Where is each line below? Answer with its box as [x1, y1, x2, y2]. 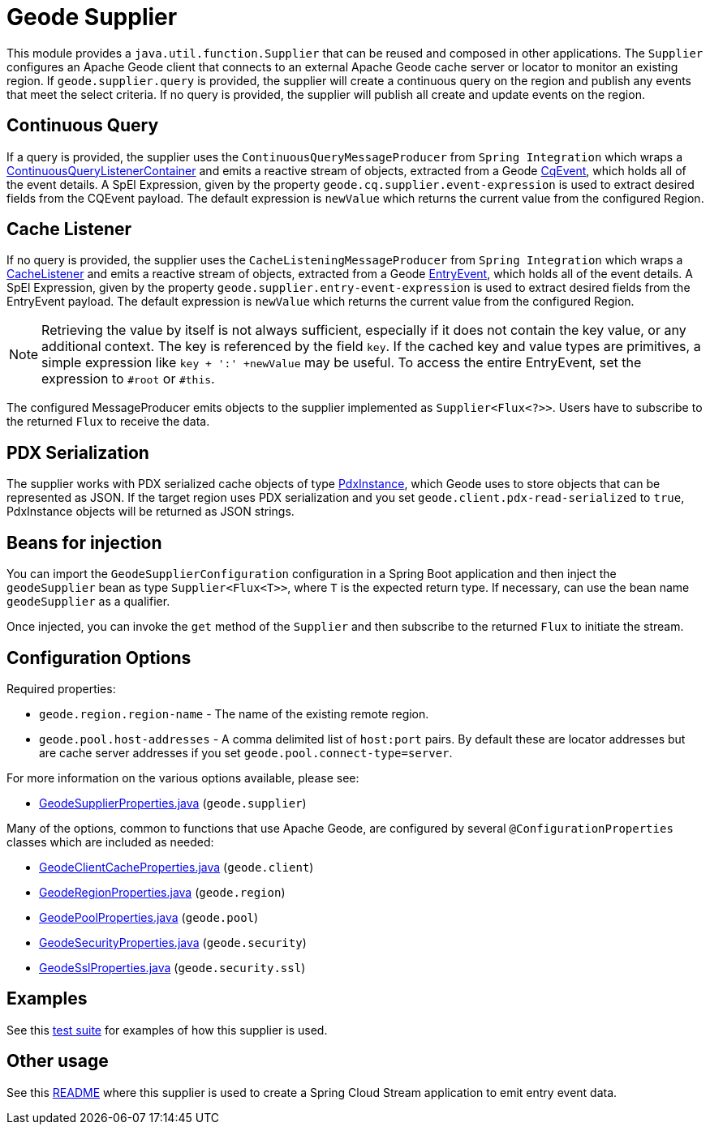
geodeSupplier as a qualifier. [6, 594, 170, 609]
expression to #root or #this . [41, 371, 215, 388]
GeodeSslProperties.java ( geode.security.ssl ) [39, 960, 306, 975]
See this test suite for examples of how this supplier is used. [6, 1022, 328, 1037]
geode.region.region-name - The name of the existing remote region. [39, 706, 429, 721]
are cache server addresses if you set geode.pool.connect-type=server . [39, 745, 453, 760]
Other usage [6, 1051, 109, 1072]
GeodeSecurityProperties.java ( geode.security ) [39, 935, 307, 949]
